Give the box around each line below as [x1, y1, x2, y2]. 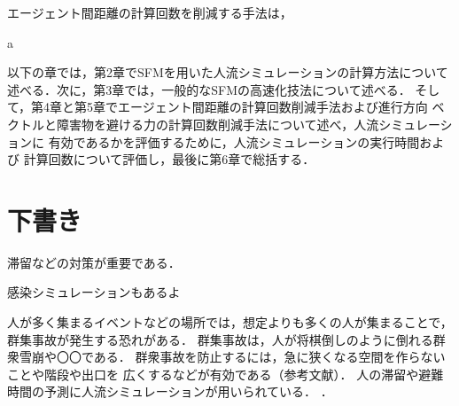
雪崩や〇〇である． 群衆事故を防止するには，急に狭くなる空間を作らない [19, 347, 446, 366]
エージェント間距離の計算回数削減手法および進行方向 [118, 98, 428, 116]
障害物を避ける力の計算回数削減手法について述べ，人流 [56, 114, 379, 133]
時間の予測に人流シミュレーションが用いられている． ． [7, 382, 333, 401]
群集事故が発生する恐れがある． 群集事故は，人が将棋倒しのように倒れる [7, 330, 433, 348]
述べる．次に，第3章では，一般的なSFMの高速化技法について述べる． [7, 80, 411, 98]
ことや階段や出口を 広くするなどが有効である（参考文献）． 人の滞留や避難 [7, 364, 444, 383]
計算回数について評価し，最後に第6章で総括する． [23, 150, 315, 168]
